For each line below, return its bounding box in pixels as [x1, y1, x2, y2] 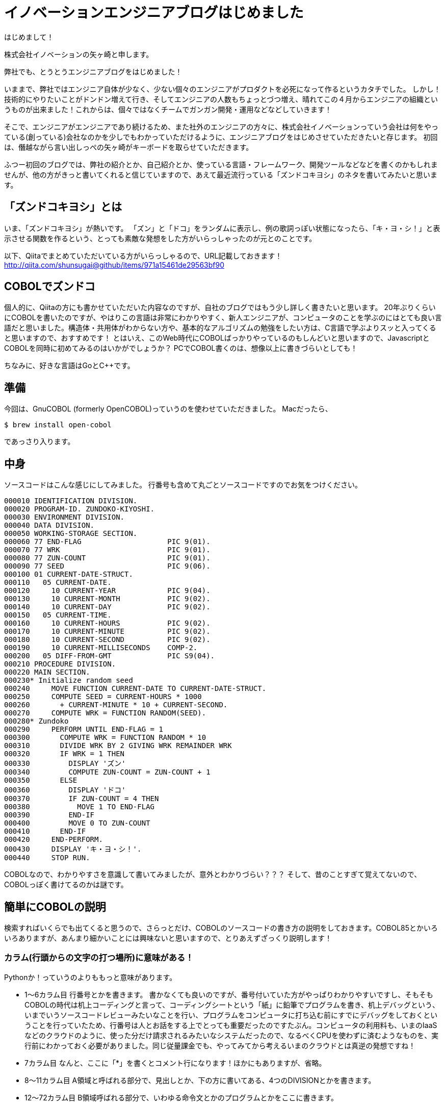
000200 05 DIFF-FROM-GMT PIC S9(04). [4, 652, 215, 660]
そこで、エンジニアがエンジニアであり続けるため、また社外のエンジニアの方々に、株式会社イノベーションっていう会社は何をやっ [4, 122, 438, 131]
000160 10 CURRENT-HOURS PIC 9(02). [4, 619, 211, 628]
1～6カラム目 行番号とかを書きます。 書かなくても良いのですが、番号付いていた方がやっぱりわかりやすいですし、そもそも [24, 990, 433, 999]
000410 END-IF [4, 827, 86, 836]
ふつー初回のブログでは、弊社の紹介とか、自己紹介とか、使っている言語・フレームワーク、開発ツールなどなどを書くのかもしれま [4, 160, 438, 169]
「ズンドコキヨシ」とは [4, 200, 122, 214]
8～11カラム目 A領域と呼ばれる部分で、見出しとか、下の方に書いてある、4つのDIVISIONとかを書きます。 [24, 1075, 376, 1085]
